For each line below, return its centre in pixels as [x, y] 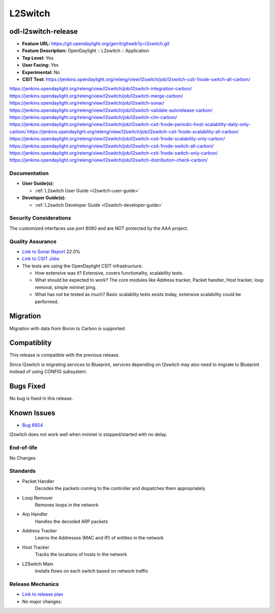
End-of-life [23, 448]
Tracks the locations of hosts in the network [81, 554]
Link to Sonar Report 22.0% [51, 251]
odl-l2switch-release [44, 31]
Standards [23, 471]
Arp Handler [35, 514]
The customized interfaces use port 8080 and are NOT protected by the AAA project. [99, 228]
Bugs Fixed [28, 386]
